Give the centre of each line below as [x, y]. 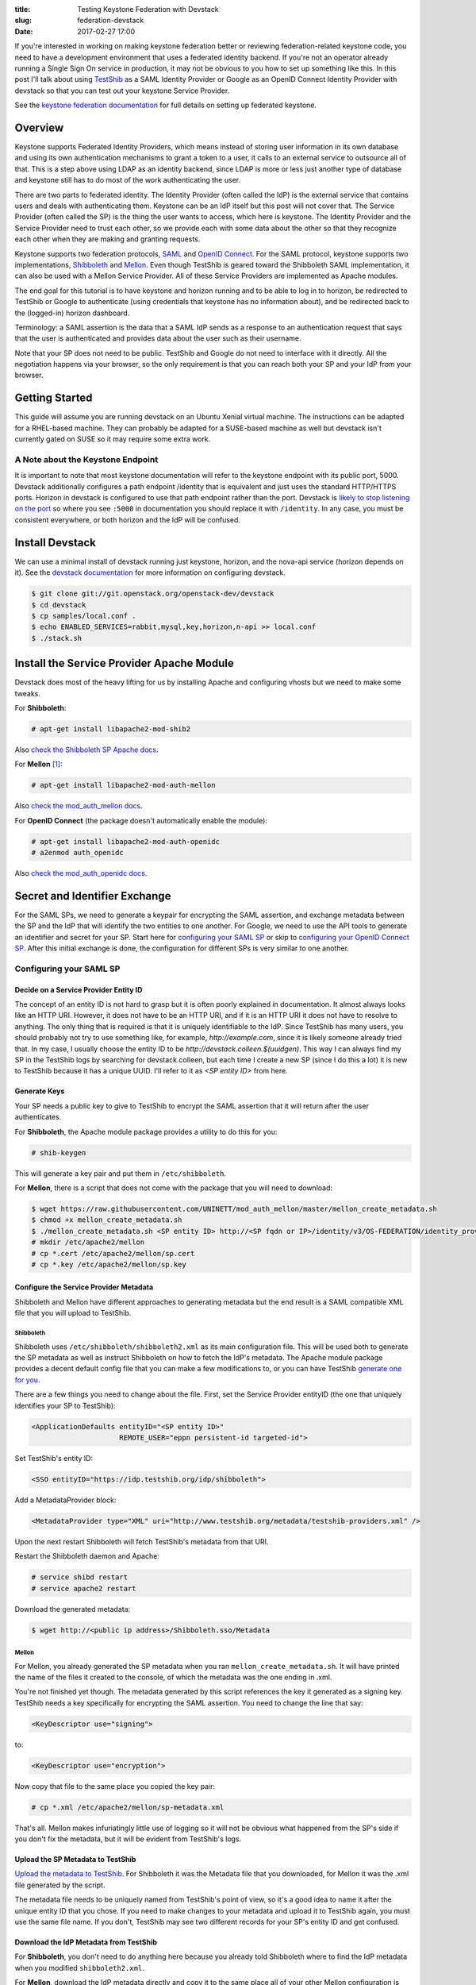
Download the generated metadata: [73, 1609]
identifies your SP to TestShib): [65, 1405]
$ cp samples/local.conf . [84, 616]
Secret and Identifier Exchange [93, 896]
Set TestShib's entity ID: [54, 1458]
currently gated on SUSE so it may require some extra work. [113, 439]
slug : [23, 21]
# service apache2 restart [84, 1588]
